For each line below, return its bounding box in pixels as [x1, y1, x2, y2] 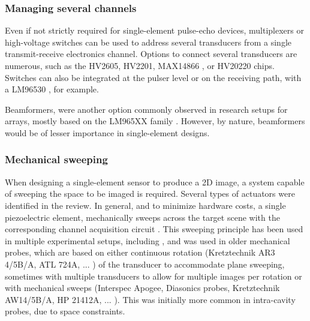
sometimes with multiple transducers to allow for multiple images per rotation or [5, 269, 302, 282]
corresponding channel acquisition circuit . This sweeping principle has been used [5, 223, 303, 235]
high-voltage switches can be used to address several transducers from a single [5, 35, 292, 48]
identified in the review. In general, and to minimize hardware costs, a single [5, 199, 286, 211]
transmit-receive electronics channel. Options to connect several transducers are [5, 47, 297, 60]
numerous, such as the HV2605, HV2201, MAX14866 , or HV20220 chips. [5, 59, 275, 71]
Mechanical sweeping [5, 152, 108, 167]
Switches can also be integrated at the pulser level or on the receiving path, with [5, 71, 302, 83]
